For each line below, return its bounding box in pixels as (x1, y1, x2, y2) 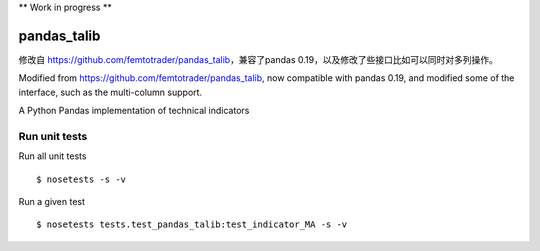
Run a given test (18, 196, 85, 207)
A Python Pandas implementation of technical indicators (18, 105, 250, 117)
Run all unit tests (18, 150, 87, 162)
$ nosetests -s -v (36, 173, 127, 185)
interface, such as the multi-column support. (18, 86, 203, 98)
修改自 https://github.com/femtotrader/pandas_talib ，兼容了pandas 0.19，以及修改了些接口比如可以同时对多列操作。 (18, 53, 499, 65)
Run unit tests (18, 129, 88, 143)
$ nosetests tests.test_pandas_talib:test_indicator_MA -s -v (36, 219, 348, 230)
